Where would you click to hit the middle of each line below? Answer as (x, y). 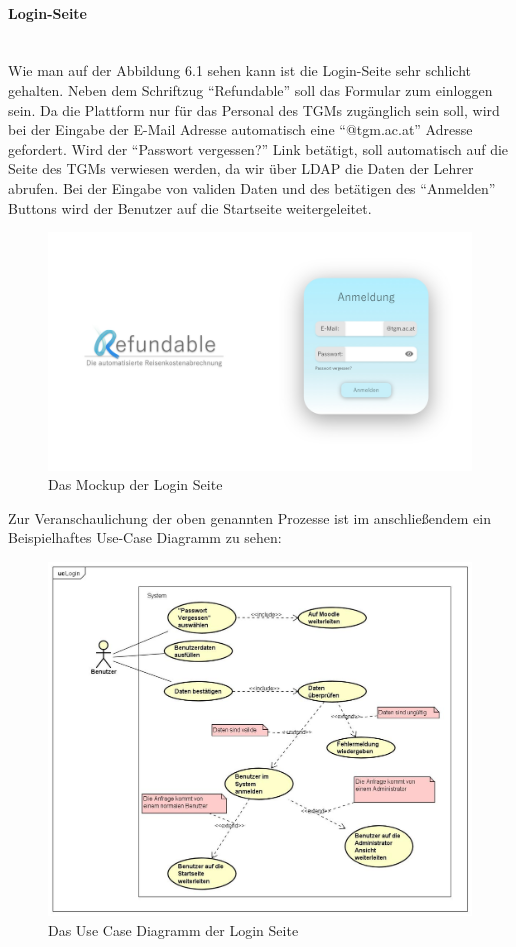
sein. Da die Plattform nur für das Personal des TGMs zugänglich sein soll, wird (254, 109)
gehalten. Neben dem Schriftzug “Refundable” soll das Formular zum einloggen (250, 89)
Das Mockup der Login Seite (135, 484)
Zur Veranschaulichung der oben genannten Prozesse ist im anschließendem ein (249, 517)
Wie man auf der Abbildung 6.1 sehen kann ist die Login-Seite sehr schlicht (239, 70)
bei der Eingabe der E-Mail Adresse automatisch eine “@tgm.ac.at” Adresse (240, 129)
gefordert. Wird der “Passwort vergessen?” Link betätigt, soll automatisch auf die (258, 148)
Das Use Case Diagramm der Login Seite (173, 929)
